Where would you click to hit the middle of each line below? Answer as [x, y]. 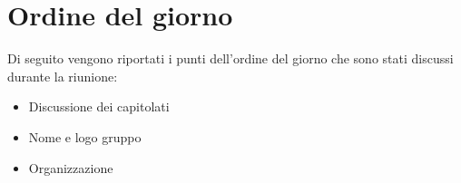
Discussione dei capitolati [99, 106]
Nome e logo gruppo [85, 136]
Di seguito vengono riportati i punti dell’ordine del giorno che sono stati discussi [230, 58]
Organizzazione [71, 167]
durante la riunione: [63, 76]
